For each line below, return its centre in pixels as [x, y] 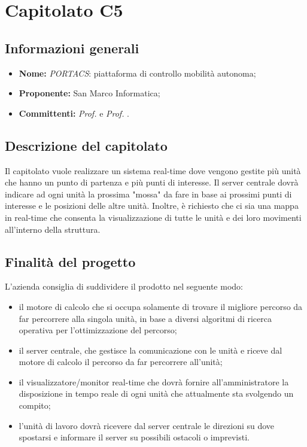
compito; [35, 405]
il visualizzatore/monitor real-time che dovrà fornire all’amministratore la [154, 381]
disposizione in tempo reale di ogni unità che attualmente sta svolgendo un [156, 393]
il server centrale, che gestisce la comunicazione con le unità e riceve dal [151, 350]
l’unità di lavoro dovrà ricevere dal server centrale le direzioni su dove [147, 425]
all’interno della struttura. [53, 229]
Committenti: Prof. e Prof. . [74, 113]
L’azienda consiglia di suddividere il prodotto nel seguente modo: [124, 286]
